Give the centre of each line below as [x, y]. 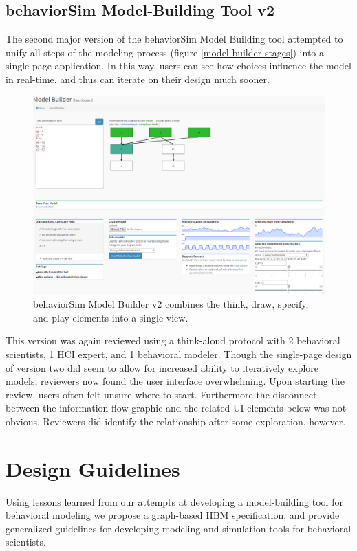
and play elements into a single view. [111, 317]
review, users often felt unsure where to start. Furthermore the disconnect [161, 394]
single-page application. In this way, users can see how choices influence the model [178, 66]
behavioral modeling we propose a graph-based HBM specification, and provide [173, 515]
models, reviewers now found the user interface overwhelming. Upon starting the [175, 381]
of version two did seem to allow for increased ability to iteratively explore [162, 367]
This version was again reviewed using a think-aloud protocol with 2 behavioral [173, 340]
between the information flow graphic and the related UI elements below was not [176, 408]
